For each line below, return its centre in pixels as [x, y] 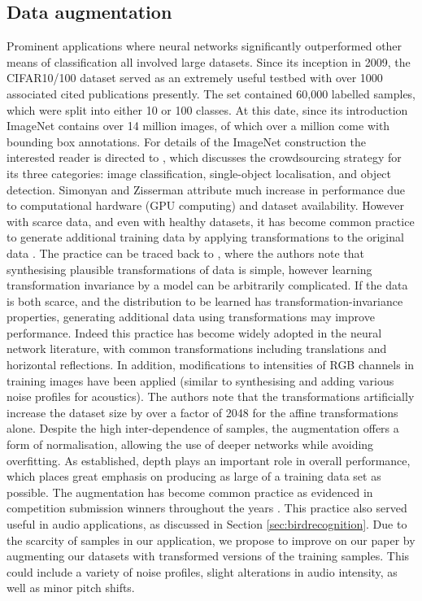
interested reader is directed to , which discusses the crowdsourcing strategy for [204, 157]
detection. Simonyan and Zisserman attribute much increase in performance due [206, 189]
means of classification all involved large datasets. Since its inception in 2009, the [209, 61]
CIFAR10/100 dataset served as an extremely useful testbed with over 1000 [195, 78]
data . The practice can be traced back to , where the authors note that [186, 253]
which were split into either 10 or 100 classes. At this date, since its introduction [207, 109]
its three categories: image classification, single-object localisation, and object [199, 173]
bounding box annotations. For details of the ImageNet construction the [186, 141]
